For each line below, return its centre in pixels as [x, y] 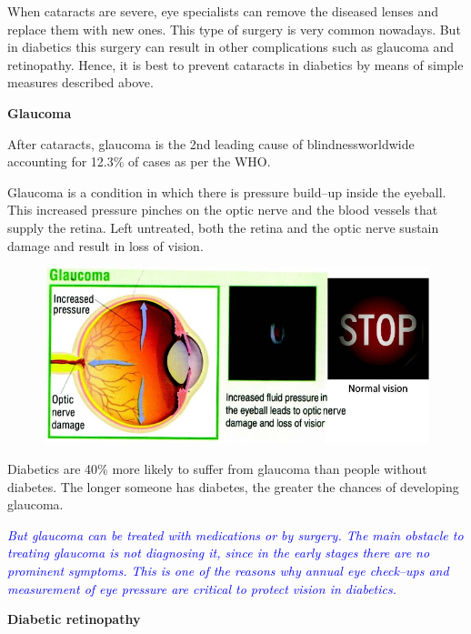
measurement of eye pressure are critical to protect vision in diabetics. [202, 588]
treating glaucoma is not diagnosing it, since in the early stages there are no [219, 553]
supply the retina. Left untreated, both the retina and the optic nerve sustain [223, 227]
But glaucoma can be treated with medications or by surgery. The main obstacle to [235, 534]
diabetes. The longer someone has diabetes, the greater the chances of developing [233, 486]
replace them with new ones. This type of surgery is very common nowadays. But [234, 29]
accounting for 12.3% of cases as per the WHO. [139, 161]
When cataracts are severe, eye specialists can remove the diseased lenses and [223, 11]
